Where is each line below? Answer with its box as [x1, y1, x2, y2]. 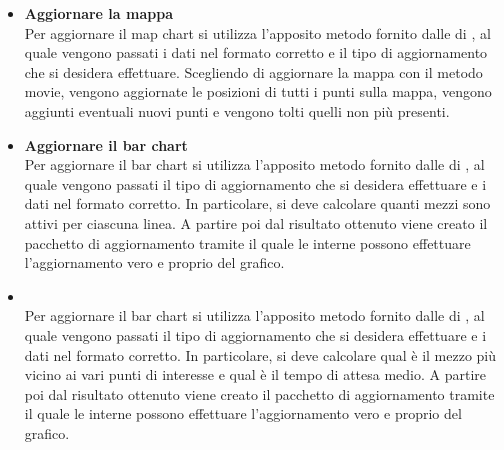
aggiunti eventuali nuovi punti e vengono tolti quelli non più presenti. [24, 100, 450, 121]
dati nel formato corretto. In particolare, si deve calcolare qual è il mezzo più [24, 344, 497, 365]
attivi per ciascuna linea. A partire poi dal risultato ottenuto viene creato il [24, 212, 488, 233]
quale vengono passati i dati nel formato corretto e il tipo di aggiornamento [24, 42, 488, 63]
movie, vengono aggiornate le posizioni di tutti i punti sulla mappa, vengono [24, 81, 492, 102]
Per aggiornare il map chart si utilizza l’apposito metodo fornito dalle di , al [24, 22, 491, 43]
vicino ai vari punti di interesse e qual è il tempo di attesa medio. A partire [24, 364, 486, 385]
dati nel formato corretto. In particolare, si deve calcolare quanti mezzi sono [24, 193, 491, 214]
